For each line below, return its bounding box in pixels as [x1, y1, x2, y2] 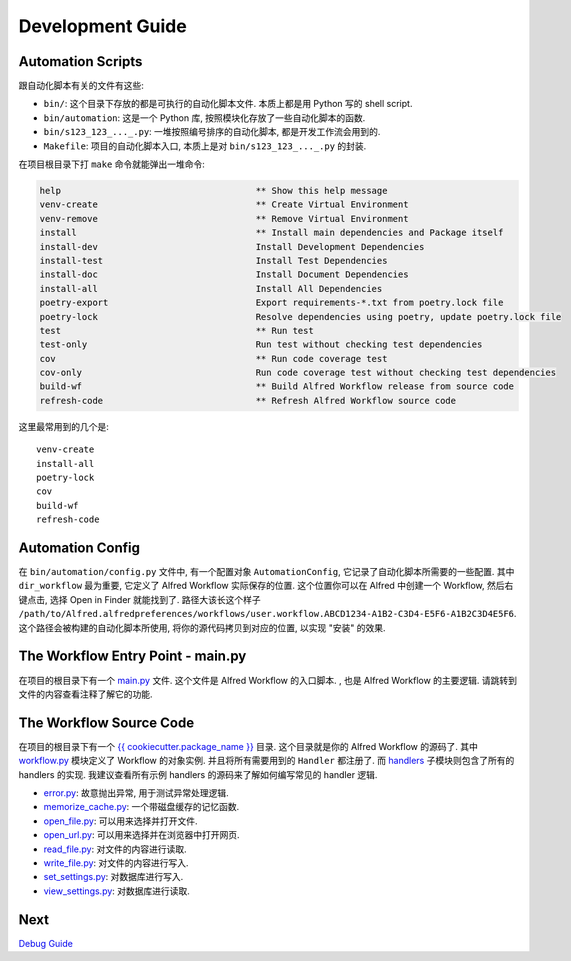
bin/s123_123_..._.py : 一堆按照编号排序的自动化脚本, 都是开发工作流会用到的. [43, 126, 381, 138]
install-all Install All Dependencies [39, 283, 383, 294]
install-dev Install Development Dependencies [39, 241, 425, 252]
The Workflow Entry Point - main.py [18, 648, 247, 665]
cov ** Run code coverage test [39, 353, 388, 364]
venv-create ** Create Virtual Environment [39, 199, 409, 210]
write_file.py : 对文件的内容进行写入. [43, 856, 189, 869]
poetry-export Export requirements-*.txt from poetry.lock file [39, 297, 504, 309]
